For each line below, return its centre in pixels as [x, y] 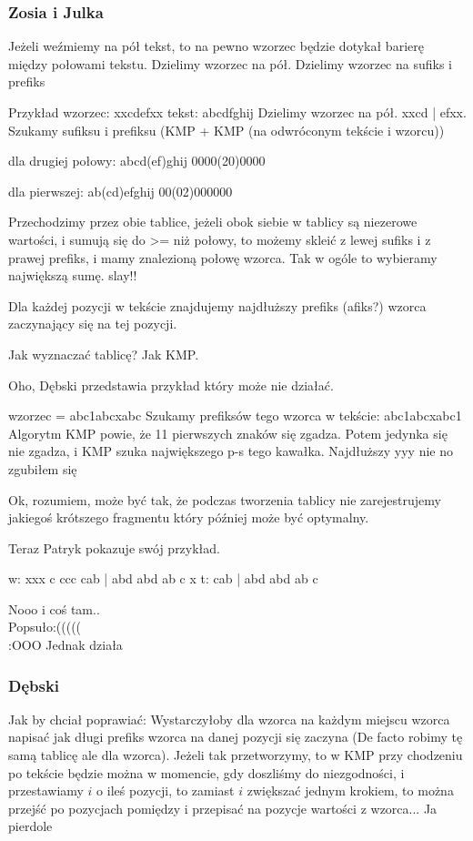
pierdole [30, 826]
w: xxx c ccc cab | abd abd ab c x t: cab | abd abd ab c [163, 578]
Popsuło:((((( [45, 627]
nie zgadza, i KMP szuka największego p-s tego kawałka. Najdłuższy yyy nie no [231, 451]
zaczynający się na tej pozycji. [93, 324]
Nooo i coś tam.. [54, 608]
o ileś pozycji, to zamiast [166, 790]
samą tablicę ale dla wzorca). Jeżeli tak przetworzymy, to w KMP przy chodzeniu [236, 755]
